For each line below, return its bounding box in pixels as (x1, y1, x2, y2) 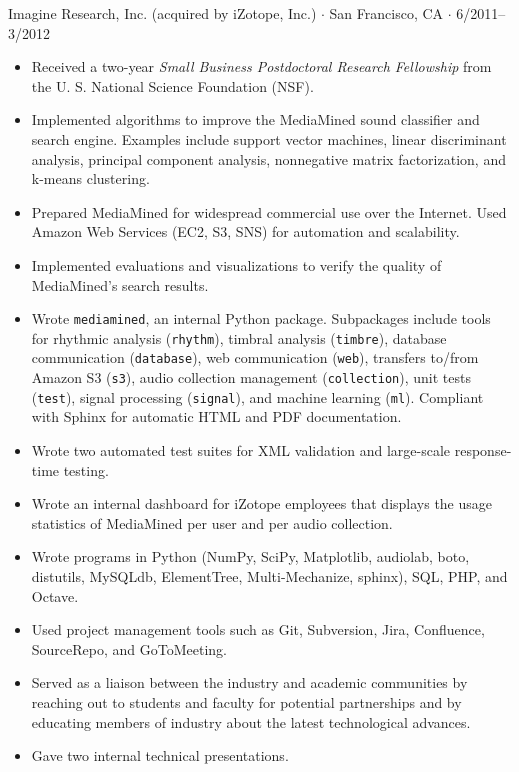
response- (454, 440, 512, 460)
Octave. (31, 585, 79, 606)
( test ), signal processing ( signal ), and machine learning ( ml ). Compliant (31, 386, 484, 407)
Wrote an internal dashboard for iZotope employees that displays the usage (31, 493, 493, 514)
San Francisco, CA (329, 3, 444, 23)
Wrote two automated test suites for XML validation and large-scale (31, 440, 451, 460)
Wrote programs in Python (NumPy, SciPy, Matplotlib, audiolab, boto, (31, 546, 470, 567)
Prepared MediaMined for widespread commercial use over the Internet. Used (31, 201, 507, 222)
